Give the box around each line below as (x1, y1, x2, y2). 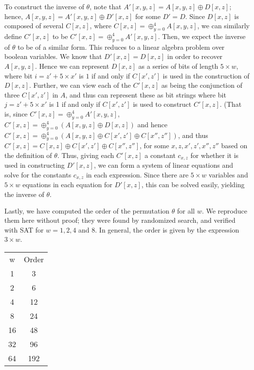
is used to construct (133, 99, 192, 109)
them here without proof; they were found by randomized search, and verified (4, 215, 236, 225)
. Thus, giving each (57, 150, 114, 160)
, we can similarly (197, 20, 250, 31)
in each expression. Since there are (86, 169, 189, 179)
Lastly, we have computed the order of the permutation (4, 205, 170, 215)
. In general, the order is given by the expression (95, 224, 239, 234)
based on (221, 140, 248, 151)
